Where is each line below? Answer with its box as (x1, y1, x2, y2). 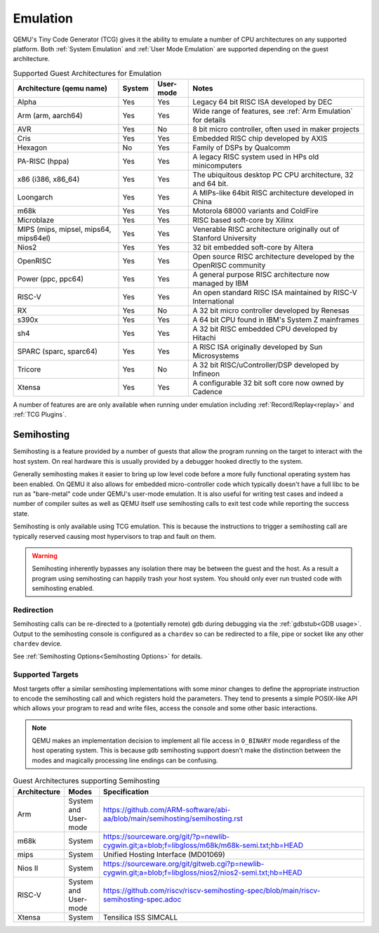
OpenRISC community (192, 261, 266, 270)
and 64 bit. (192, 179, 229, 189)
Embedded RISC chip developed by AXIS (192, 133, 328, 143)
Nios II (17, 863, 39, 873)
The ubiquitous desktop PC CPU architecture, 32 (192, 170, 354, 180)
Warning (32, 552, 58, 560)
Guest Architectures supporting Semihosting (13, 776, 161, 786)
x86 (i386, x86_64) (17, 174, 80, 184)
